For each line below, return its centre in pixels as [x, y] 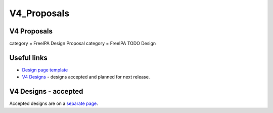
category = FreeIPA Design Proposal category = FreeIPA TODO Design [83, 44]
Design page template [45, 70]
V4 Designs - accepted [46, 91]
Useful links [29, 58]
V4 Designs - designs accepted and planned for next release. [86, 77]
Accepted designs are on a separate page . [54, 103]
